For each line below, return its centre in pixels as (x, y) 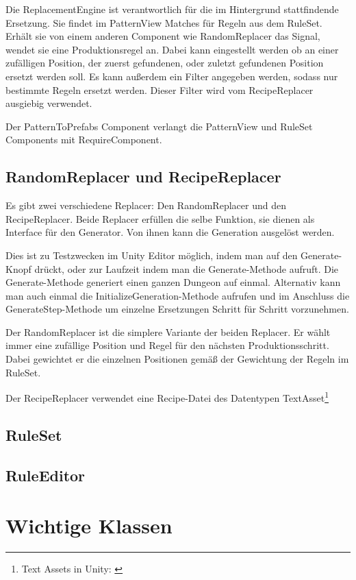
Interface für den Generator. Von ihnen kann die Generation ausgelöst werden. (170, 232)
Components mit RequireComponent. (84, 140)
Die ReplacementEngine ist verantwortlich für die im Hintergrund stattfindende (172, 9)
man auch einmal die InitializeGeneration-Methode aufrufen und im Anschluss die (178, 295)
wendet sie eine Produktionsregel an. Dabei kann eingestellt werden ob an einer (172, 49)
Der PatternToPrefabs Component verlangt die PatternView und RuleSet (159, 126)
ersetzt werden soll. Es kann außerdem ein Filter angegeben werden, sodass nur (172, 76)
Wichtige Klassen (89, 525)
